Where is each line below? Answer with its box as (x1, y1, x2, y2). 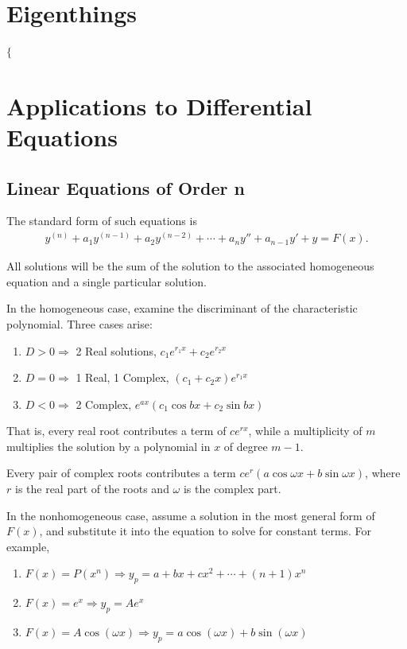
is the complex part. (183, 480, 281, 497)
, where (365, 464, 401, 481)
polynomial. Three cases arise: (6, 315, 153, 332)
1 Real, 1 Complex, (76, 369, 169, 386)
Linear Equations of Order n (6, 175, 245, 200)
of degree (223, 437, 268, 454)
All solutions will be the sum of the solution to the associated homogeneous (6, 258, 374, 274)
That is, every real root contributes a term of (6, 422, 227, 439)
